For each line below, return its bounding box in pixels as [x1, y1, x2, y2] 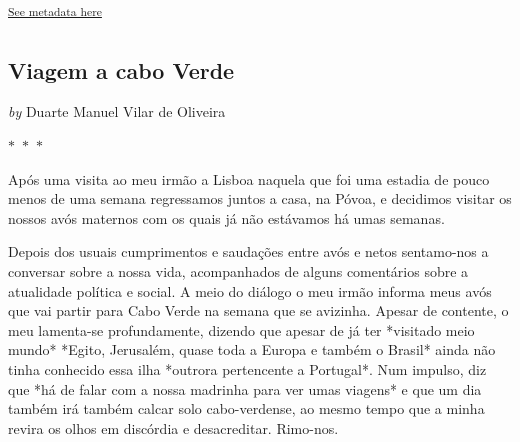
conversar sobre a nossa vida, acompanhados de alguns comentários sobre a [8, 261, 469, 282]
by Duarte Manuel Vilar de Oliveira [8, 101, 226, 122]
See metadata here [8, 3, 102, 19]
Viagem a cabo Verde [8, 54, 235, 85]
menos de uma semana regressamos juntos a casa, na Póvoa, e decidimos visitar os [8, 188, 512, 209]
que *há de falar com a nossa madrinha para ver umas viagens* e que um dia [8, 378, 482, 399]
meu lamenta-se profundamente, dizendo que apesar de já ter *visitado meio [8, 319, 475, 340]
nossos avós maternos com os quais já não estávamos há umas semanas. [8, 207, 445, 228]
